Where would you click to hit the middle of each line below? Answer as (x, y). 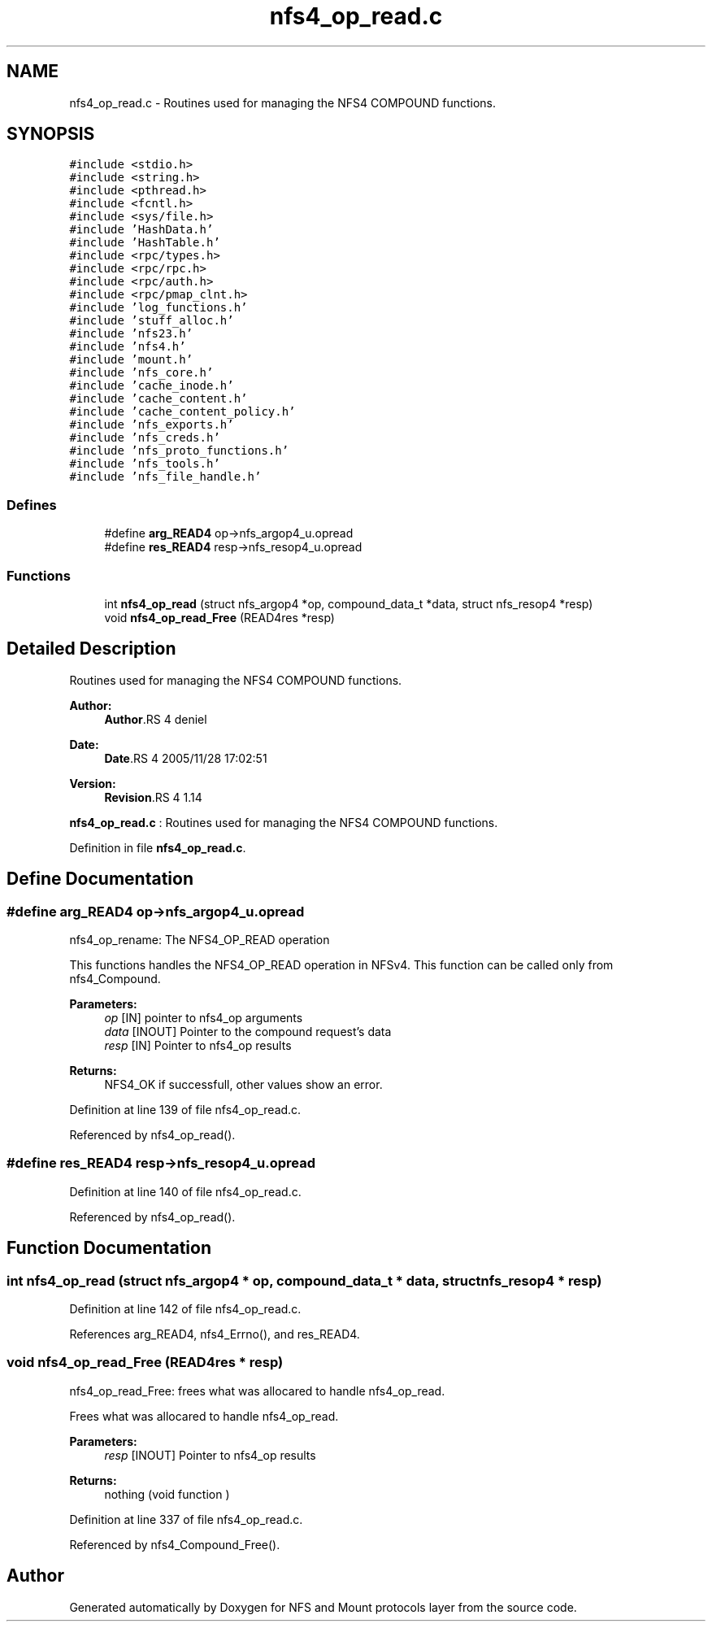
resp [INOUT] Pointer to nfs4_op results (210, 1455)
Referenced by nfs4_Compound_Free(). (175, 1544)
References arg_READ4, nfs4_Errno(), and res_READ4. (215, 1334)
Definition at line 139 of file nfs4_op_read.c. (185, 1110)
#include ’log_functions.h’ (158, 308)
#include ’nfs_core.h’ (141, 373)
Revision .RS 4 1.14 (153, 797)
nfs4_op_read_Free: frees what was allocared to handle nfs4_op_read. (257, 1391)
